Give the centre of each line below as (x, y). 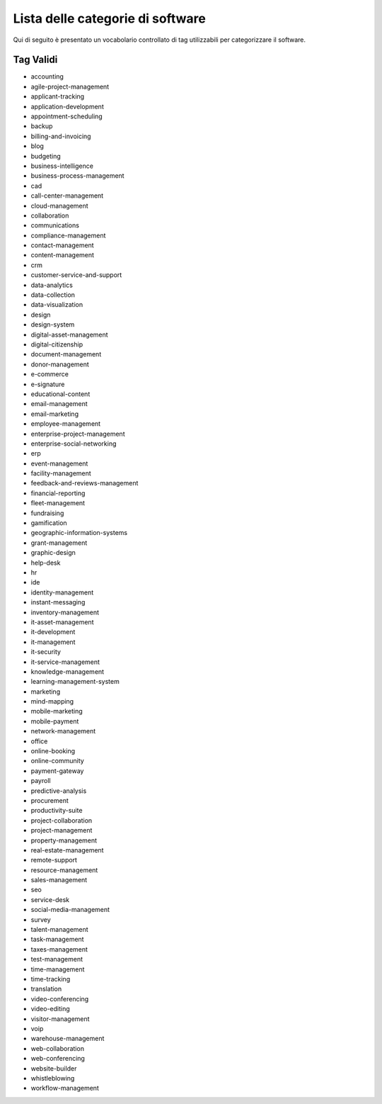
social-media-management (70, 910)
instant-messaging (58, 602)
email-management (59, 404)
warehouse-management (68, 1039)
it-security (46, 652)
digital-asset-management (70, 334)
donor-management (60, 364)
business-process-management (77, 176)
